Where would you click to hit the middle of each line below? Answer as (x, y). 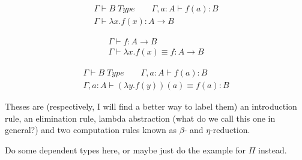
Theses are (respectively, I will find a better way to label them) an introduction (151, 106)
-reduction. (230, 130)
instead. (273, 150)
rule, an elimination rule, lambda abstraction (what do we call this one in (140, 118)
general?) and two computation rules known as (91, 130)
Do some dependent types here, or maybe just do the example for (125, 150)
